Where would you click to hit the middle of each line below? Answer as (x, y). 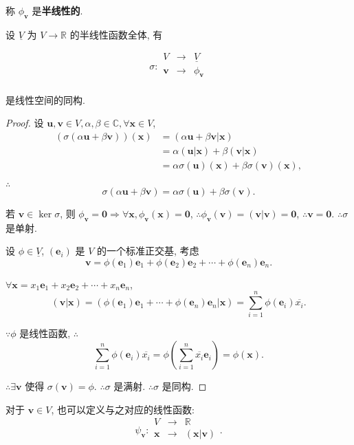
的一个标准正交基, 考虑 (148, 251)
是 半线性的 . (57, 10)
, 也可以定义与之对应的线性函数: (123, 409)
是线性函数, (45, 333)
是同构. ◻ (184, 386)
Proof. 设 (25, 123)
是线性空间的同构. (45, 99)
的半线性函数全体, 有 (116, 34)
